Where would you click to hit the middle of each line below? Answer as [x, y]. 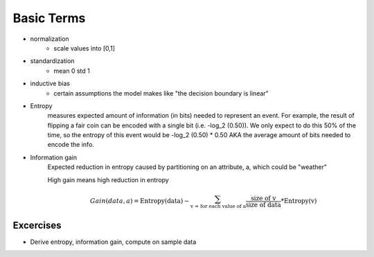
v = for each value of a [218, 206]
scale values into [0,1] [84, 48]
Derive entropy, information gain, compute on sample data [113, 242]
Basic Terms [49, 18]
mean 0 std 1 [72, 71]
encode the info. [71, 145]
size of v [263, 198]
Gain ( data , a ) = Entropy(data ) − [140, 201]
